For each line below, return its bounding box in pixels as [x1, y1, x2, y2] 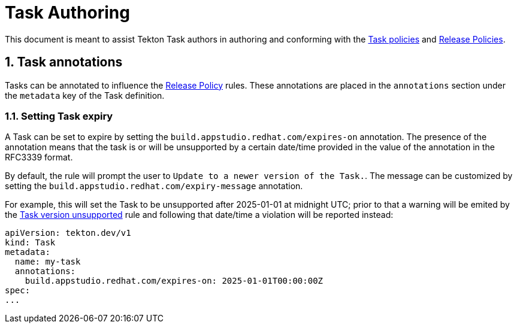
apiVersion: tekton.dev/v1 [5, 228, 131, 238]
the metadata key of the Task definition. [5, 90, 165, 101]
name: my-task [14, 257, 81, 267]
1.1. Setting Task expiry [5, 110, 113, 122]
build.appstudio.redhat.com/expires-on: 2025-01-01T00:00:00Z [25, 276, 323, 286]
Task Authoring [5, 2, 130, 23]
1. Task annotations [5, 54, 123, 70]
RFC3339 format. [5, 152, 73, 163]
